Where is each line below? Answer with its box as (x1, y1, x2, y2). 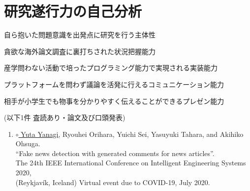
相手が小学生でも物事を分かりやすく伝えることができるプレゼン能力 (4, 95, 224, 106)
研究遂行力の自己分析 (4, 1, 142, 21)
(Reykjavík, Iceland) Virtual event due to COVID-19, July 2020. (15, 177, 210, 187)
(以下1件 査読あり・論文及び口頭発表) (4, 112, 125, 123)
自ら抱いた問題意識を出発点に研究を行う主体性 (4, 30, 156, 40)
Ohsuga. (15, 138, 40, 149)
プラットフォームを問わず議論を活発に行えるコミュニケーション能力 (4, 79, 224, 89)
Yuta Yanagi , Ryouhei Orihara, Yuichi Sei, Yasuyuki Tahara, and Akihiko (21, 128, 244, 139)
